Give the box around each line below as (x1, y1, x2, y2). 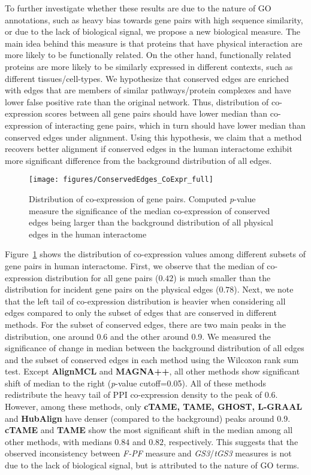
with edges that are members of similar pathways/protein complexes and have (5, 84, 291, 96)
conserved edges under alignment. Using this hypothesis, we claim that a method (5, 130, 302, 143)
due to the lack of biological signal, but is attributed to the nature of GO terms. (5, 459, 300, 471)
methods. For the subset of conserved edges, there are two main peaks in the (5, 318, 286, 330)
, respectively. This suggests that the (164, 435, 298, 447)
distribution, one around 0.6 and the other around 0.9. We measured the (5, 330, 271, 342)
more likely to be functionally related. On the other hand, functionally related (5, 48, 291, 61)
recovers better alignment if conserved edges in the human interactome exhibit (5, 142, 292, 155)
